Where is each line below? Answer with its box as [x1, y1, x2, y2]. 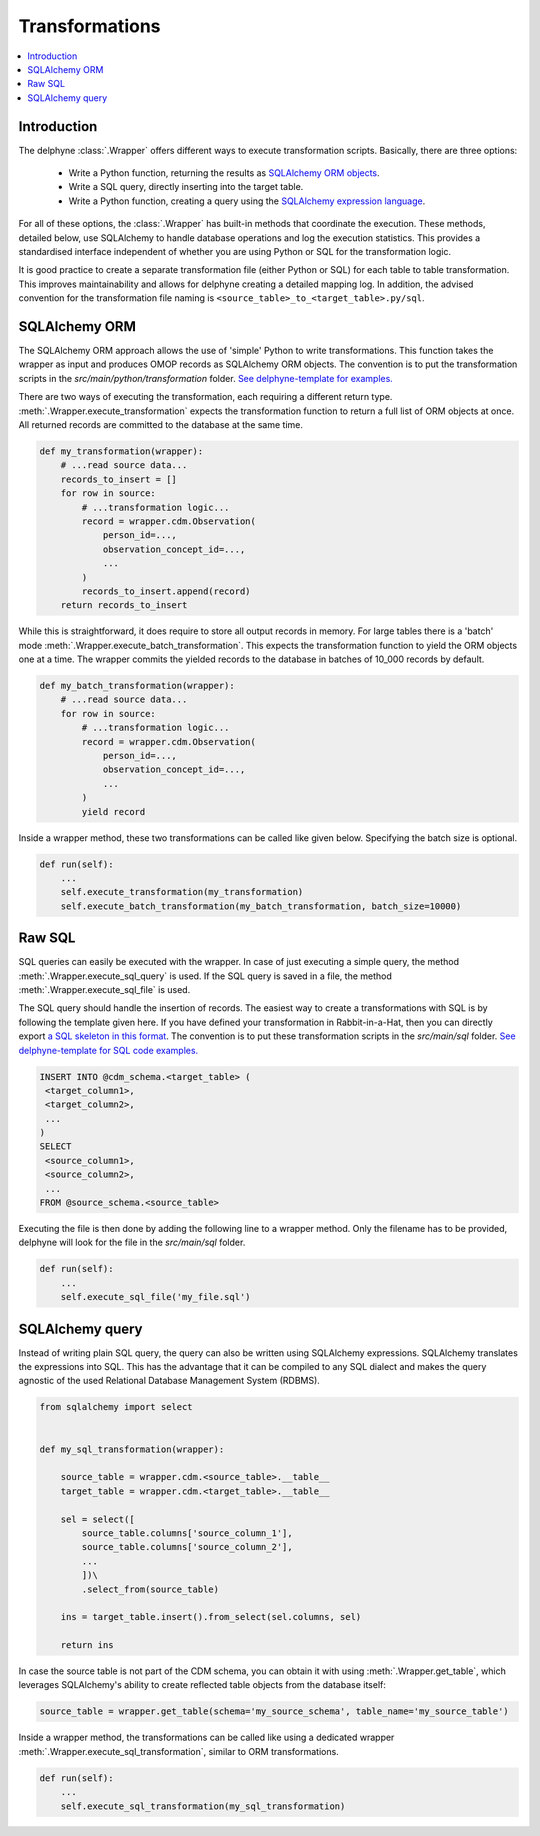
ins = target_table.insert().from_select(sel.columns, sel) [60, 1611, 362, 1623]
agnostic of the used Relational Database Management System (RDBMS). [18, 1375, 320, 1387]
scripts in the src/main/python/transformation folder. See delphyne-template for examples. [18, 372, 394, 384]
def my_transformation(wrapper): [39, 445, 204, 457]
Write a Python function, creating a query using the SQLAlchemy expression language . [68, 195, 426, 207]
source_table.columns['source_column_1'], [81, 1527, 294, 1539]
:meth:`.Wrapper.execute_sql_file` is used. [18, 983, 191, 995]
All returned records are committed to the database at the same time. [18, 419, 304, 430]
